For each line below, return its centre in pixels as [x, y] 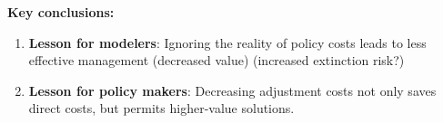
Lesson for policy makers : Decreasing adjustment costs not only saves [232, 90]
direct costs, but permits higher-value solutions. [161, 108]
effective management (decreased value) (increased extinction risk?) [216, 60]
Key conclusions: [61, 12]
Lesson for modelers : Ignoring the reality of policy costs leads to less [227, 42]
